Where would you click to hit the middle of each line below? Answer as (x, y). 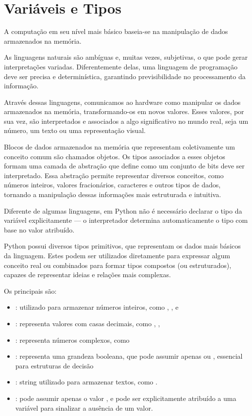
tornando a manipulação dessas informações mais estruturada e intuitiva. (113, 194)
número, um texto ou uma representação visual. (75, 130)
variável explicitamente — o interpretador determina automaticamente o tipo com (126, 220)
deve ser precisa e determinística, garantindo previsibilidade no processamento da (125, 76)
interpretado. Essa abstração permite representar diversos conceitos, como (114, 175)
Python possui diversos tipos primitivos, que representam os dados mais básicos (122, 246)
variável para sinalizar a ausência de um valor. (84, 408)
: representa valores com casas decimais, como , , (88, 323)
